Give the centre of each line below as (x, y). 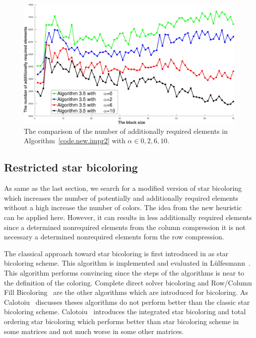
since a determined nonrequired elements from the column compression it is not (125, 227)
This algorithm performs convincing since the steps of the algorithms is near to (124, 272)
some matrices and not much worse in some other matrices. (94, 331)
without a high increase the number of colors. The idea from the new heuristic (123, 207)
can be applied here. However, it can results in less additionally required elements (128, 217)
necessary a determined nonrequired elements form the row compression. (114, 237)
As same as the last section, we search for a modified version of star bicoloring (123, 188)
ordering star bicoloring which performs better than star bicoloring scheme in (122, 321)
